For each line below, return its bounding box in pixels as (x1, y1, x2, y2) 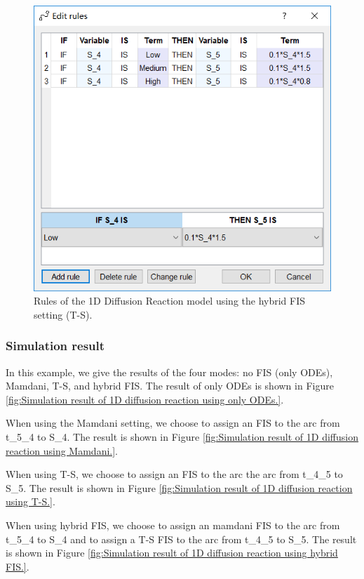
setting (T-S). (34, 307, 93, 321)
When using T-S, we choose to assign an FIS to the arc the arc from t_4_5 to (6, 467, 343, 481)
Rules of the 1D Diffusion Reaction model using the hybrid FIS (34, 293, 306, 308)
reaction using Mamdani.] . (6, 443, 118, 458)
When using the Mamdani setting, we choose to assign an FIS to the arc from (6, 415, 340, 430)
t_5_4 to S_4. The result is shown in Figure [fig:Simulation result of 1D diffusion (6, 430, 358, 444)
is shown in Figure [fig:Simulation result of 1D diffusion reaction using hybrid (6, 545, 338, 560)
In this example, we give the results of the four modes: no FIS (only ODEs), (6, 364, 333, 379)
